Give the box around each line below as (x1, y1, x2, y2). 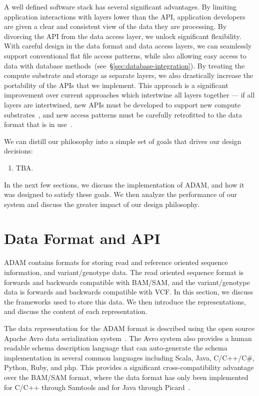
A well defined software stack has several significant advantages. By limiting (4, 1, 237, 11)
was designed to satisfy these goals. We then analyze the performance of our (4, 189, 237, 199)
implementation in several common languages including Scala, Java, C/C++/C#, (4, 352, 254, 362)
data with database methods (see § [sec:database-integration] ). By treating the (4, 60, 245, 70)
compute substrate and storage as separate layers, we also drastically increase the (4, 70, 253, 80)
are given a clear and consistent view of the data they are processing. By (4, 21, 227, 31)
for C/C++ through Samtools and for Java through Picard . (4, 381, 190, 392)
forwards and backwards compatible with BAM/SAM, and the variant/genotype (4, 276, 250, 287)
